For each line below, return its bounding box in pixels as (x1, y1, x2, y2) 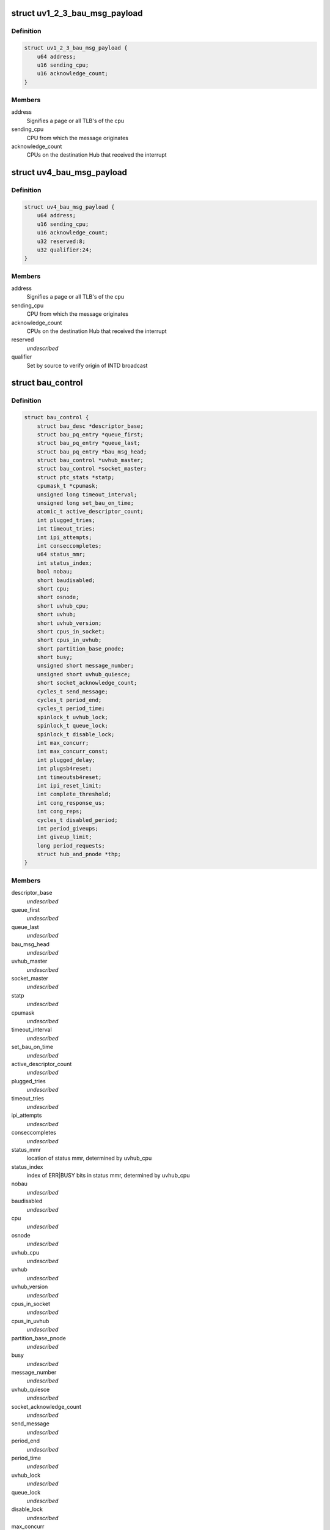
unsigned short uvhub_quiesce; (37, 671, 131, 677)
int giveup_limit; (37, 834, 92, 841)
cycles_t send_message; (37, 688, 108, 695)
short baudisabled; (37, 577, 96, 584)
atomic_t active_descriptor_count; (37, 508, 144, 515)
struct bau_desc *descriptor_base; (37, 422, 144, 430)
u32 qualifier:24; (37, 246, 92, 253)
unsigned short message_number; (37, 662, 134, 670)
